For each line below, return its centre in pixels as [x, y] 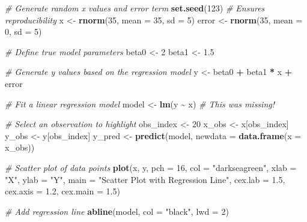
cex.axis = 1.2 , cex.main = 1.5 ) [62, 191]
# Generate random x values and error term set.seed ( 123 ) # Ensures [135, 8]
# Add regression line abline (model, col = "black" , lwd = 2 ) [117, 211]
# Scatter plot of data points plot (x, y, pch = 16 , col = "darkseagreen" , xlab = [151, 167]
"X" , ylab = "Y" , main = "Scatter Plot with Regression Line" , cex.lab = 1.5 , [145, 179]
